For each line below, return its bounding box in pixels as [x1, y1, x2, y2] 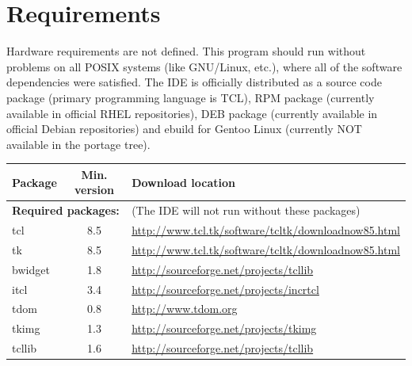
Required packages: [12, 202, 120, 219]
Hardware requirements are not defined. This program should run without [6, 43, 366, 59]
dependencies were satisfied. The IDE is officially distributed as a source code [6, 74, 382, 90]
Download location [132, 173, 235, 190]
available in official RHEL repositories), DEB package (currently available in [6, 105, 378, 121]
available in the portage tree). [6, 135, 151, 152]
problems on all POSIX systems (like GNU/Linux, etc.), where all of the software [6, 58, 402, 74]
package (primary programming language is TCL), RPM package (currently [6, 89, 375, 105]
